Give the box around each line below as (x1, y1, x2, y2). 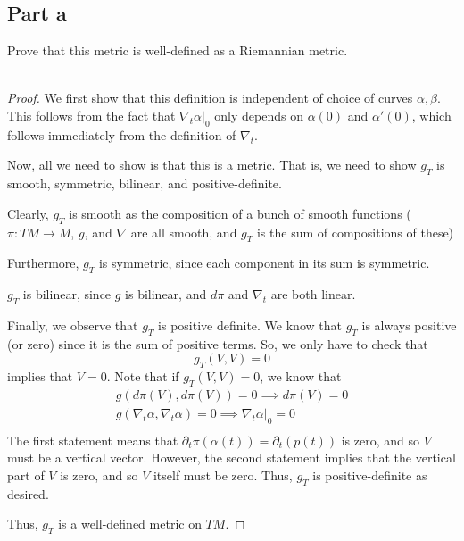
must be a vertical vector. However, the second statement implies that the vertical (7, 448, 456, 467)
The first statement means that (7, 430, 178, 449)
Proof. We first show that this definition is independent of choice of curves (7, 88, 413, 107)
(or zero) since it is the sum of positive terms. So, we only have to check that (7, 334, 428, 353)
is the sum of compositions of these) (256, 222, 454, 241)
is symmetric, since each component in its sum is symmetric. (98, 254, 430, 272)
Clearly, (7, 204, 49, 222)
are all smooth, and (130, 222, 237, 241)
